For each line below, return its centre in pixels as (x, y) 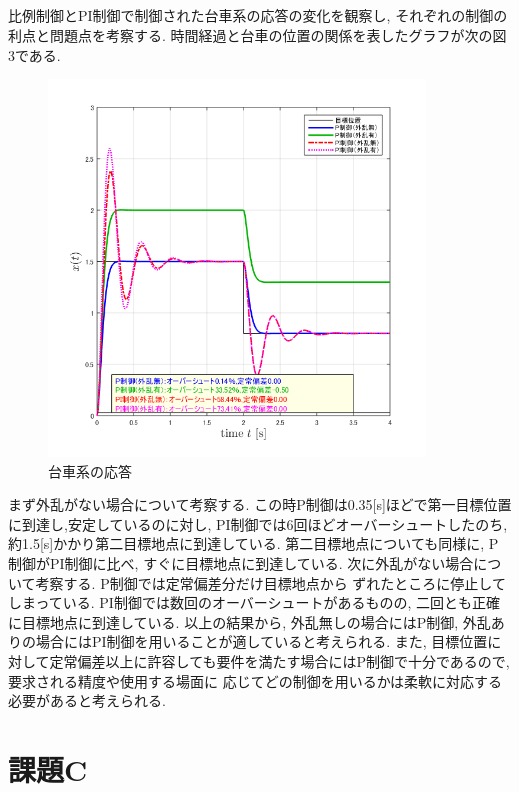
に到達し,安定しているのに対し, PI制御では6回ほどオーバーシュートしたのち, (258, 523)
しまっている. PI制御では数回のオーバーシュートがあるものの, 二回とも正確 (254, 602)
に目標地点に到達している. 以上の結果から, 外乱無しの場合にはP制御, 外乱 (249, 621)
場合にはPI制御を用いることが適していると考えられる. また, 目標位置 (261, 641)
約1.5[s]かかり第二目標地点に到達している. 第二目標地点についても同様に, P (253, 543)
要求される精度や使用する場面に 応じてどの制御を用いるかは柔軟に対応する (255, 680)
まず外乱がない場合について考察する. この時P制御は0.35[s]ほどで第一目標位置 (260, 504)
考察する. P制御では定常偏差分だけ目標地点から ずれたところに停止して (270, 582)
